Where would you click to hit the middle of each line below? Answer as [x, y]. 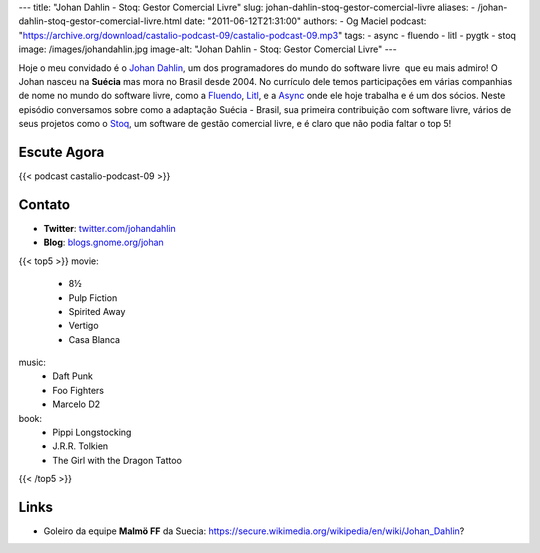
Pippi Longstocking [92, 432]
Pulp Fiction [93, 297]
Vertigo [83, 326]
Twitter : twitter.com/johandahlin [110, 228]
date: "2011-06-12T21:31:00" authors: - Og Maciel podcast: [305, 21]
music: [32, 362]
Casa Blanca [94, 339]
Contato [44, 204]
